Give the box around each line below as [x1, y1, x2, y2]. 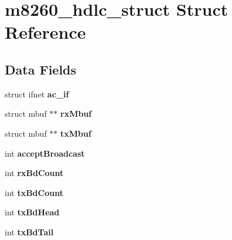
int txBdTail [5, 225, 54, 238]
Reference [5, 20, 86, 44]
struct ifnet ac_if [5, 87, 69, 100]
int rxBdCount [5, 167, 64, 179]
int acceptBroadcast [5, 147, 85, 159]
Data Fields [5, 60, 77, 78]
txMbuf [60, 127, 91, 139]
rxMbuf [60, 107, 92, 120]
